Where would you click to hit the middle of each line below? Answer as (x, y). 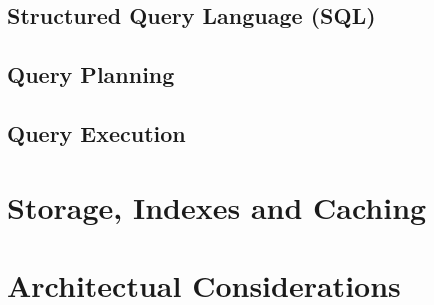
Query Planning (91, 74)
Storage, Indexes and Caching (217, 206)
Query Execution (96, 132)
